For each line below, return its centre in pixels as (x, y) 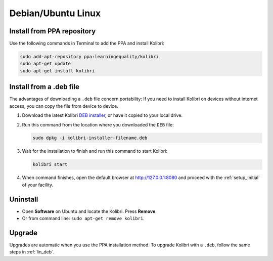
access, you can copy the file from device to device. (64, 106)
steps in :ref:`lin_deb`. (32, 252)
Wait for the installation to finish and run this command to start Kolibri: (95, 151)
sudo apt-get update (45, 64)
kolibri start (50, 165)
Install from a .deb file (44, 87)
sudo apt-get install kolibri (57, 71)
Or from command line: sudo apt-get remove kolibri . (83, 219)
